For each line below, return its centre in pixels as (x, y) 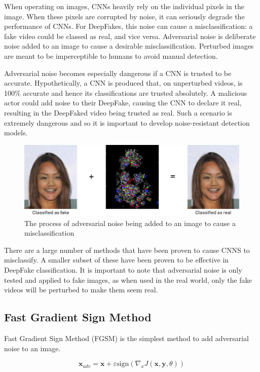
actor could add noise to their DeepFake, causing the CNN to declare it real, (123, 103)
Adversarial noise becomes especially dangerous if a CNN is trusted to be (118, 73)
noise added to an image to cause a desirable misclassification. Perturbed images (129, 46)
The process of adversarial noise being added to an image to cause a (130, 223)
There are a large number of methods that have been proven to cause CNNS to (127, 250)
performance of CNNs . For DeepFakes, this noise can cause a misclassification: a (128, 26)
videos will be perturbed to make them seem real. (81, 290)
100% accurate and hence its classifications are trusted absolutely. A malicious (126, 92)
